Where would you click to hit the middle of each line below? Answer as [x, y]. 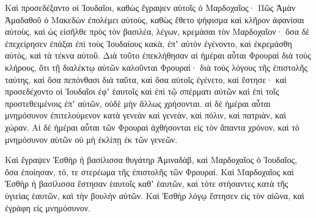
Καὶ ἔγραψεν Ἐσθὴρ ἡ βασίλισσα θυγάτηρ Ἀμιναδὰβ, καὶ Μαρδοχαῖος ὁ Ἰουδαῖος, [151, 160]
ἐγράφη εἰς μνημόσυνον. [48, 207]
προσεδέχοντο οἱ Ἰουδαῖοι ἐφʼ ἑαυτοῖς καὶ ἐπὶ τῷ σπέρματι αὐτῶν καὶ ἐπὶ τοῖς [142, 91]
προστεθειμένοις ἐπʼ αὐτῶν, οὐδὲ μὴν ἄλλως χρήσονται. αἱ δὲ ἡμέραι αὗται [138, 103]
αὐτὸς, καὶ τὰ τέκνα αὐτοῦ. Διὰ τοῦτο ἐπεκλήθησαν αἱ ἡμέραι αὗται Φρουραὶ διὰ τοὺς [158, 55]
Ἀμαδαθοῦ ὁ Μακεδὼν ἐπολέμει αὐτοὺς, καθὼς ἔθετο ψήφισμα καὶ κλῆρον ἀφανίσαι [155, 19]
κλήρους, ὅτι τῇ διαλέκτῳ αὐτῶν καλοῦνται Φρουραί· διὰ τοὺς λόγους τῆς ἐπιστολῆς [156, 67]
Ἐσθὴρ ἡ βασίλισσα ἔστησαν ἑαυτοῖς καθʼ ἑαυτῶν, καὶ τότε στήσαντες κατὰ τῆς [147, 183]
